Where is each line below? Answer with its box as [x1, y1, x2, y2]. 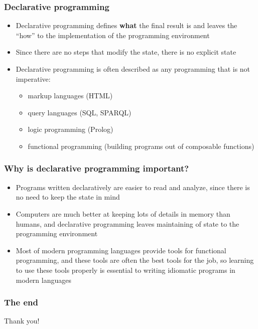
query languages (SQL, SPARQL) [28, 107, 132, 117]
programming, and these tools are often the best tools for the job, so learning [16, 255, 254, 265]
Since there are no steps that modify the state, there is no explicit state [16, 47, 236, 57]
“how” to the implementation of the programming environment [16, 30, 210, 40]
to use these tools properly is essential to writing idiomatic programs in [16, 264, 235, 275]
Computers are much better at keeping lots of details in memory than [16, 208, 230, 219]
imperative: [16, 73, 51, 84]
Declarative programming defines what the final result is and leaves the [16, 20, 237, 31]
